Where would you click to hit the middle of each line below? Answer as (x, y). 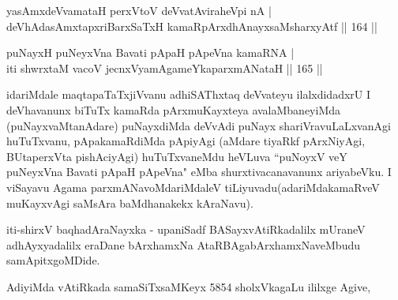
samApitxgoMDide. (53, 260)
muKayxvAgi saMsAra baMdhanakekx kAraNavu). (130, 202)
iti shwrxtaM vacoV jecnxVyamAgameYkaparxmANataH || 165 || (165, 67)
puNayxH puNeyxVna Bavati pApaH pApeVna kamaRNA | (150, 52)
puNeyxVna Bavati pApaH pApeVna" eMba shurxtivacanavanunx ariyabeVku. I (199, 172)
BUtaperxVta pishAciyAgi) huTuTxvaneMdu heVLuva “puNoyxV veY (177, 156)
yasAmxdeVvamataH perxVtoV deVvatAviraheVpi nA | (139, 10)
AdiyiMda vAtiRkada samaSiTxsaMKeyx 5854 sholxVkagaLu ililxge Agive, (189, 286)
